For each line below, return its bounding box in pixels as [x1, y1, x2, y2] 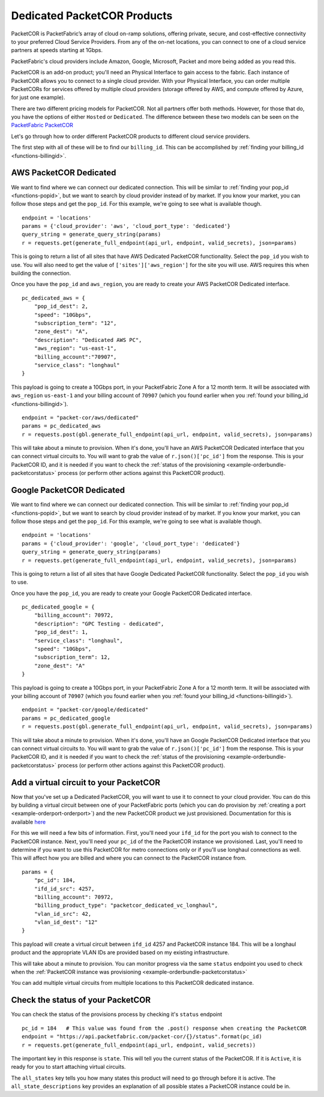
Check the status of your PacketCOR [11, 995, 151, 1005]
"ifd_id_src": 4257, [34, 885, 95, 892]
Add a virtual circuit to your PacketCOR [11, 777, 160, 788]
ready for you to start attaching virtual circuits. [11, 1063, 126, 1071]
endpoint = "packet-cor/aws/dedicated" [22, 414, 139, 421]
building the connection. [11, 270, 71, 277]
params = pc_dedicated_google [22, 714, 111, 722]
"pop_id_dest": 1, [34, 629, 89, 636]
